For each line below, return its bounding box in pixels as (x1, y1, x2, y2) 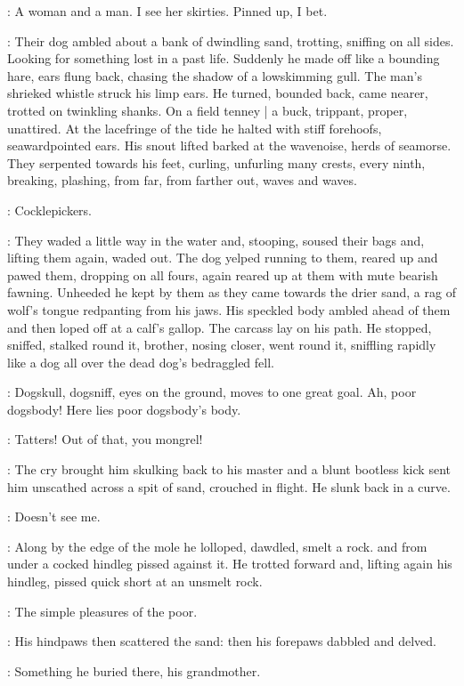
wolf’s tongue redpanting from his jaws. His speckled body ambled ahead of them (7, 300, 451, 319)
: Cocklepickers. (7, 200, 92, 219)
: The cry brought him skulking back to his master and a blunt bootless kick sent (7, 460, 451, 479)
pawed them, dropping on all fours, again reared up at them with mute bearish (7, 265, 438, 284)
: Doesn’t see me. (7, 507, 101, 526)
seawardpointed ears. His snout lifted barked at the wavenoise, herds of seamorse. (7, 136, 452, 155)
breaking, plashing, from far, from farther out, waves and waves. (7, 171, 357, 190)
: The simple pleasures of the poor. (7, 601, 198, 620)
